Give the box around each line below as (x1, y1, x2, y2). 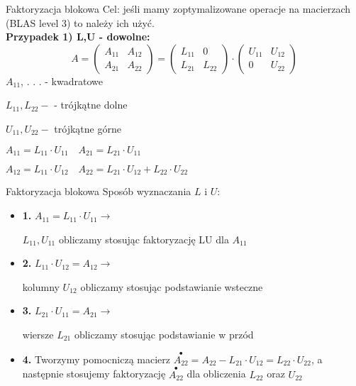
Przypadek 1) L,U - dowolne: (6, 29, 150, 44)
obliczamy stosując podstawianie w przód (74, 327, 254, 342)
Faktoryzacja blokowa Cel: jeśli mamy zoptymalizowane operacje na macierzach (6, 1, 351, 16)
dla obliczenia (187, 366, 246, 381)
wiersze (22, 327, 54, 342)
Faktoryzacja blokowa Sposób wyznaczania (6, 184, 191, 199)
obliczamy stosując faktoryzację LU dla (58, 231, 229, 246)
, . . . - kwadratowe (21, 73, 103, 88)
